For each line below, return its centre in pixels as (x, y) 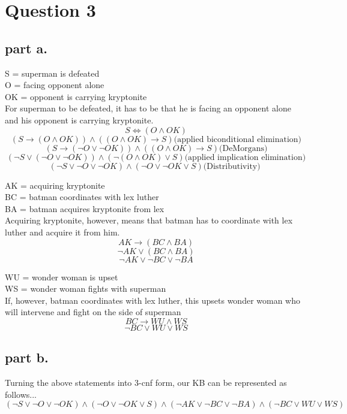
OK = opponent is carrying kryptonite (76, 96)
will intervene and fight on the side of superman (93, 312)
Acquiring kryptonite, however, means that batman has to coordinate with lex (149, 220)
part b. (27, 357)
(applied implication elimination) (245, 157)
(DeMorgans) (243, 148)
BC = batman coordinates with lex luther (82, 197)
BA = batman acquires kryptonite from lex (85, 208)
